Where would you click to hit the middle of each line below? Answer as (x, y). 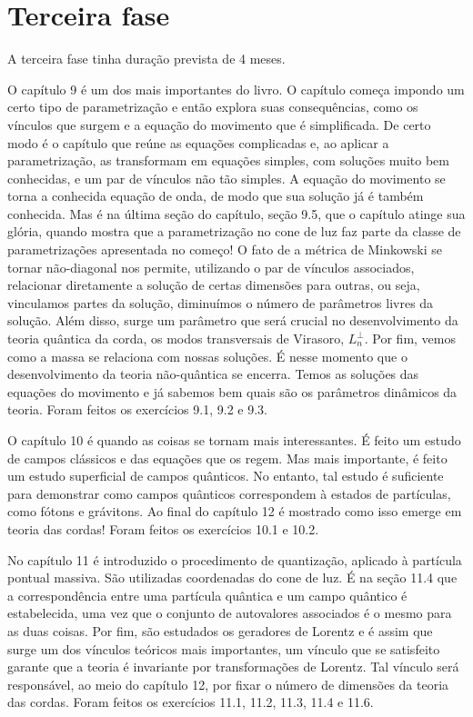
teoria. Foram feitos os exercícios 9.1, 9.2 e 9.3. (137, 409)
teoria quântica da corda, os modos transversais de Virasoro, (176, 339)
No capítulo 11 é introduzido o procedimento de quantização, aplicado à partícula (235, 559)
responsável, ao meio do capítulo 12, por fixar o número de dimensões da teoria (228, 684)
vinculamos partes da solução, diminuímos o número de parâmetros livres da (221, 302)
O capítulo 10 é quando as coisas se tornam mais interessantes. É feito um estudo (234, 440)
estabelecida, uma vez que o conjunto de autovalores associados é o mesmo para (230, 613)
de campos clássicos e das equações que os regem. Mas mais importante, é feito (227, 458)
